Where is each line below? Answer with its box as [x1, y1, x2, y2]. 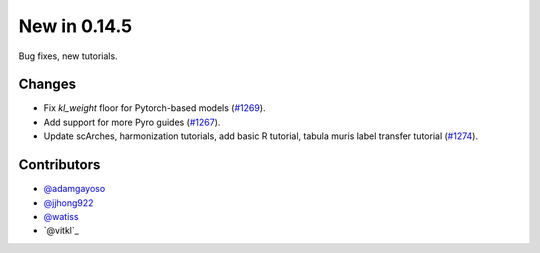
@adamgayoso [43, 183, 106, 195]
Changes [18, 76, 77, 93]
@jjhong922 [43, 196, 94, 209]
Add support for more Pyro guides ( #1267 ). [43, 116, 221, 128]
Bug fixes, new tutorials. [18, 50, 119, 62]
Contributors [18, 156, 101, 174]
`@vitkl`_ [43, 225, 79, 237]
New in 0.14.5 [18, 15, 133, 37]
